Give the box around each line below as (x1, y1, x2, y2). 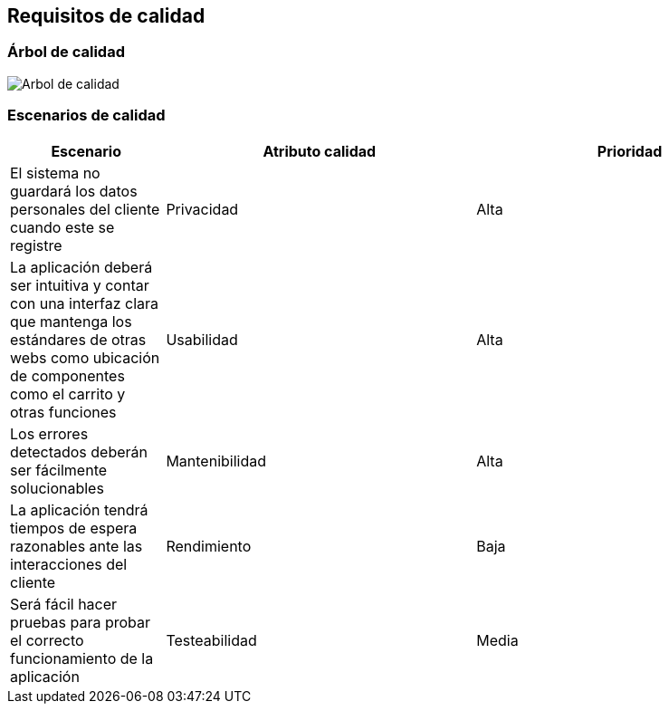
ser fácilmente (10, 460, 108, 479)
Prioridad (597, 141, 663, 160)
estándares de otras (10, 330, 147, 349)
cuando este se (10, 217, 115, 236)
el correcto (10, 630, 84, 649)
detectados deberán (10, 442, 148, 461)
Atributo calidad (263, 141, 377, 160)
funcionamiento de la (10, 649, 154, 668)
